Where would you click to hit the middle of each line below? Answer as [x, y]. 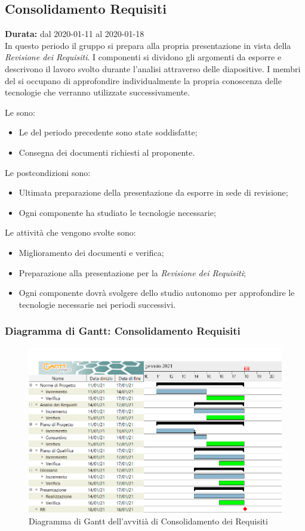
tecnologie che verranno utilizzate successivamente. [98, 92]
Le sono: [20, 112]
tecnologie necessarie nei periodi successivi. [97, 304]
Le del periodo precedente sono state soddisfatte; [108, 132]
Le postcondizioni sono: [48, 172]
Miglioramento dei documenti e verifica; [91, 252]
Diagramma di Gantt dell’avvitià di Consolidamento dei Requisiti [148, 521]
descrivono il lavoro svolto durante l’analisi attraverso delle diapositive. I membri [153, 68]
